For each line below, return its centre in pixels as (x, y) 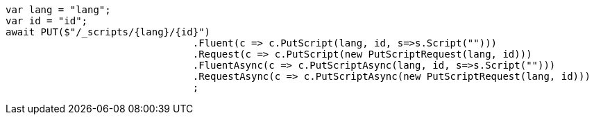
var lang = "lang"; (58, 10)
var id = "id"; (47, 21)
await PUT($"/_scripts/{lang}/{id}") (108, 32)
